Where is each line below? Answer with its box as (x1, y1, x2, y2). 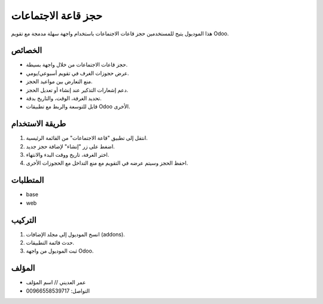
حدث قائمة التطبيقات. (26, 239, 75, 247)
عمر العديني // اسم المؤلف (26, 279, 86, 286)
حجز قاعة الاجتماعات (11, 9, 103, 22)
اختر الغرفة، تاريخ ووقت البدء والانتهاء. (26, 151, 109, 159)
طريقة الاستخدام (11, 118, 66, 129)
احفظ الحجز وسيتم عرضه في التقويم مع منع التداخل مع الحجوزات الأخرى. (26, 159, 188, 167)
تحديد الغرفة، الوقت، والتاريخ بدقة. (26, 95, 102, 102)
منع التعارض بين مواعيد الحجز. (26, 78, 93, 85)
